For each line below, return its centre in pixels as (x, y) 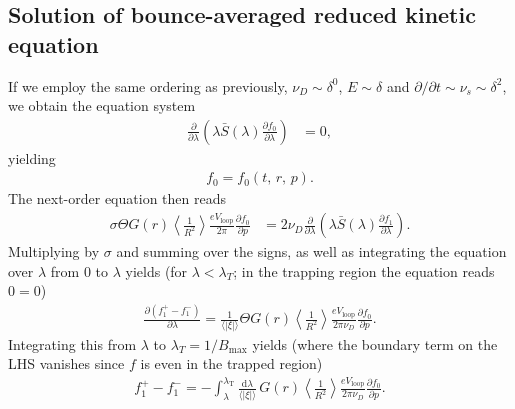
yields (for (156, 270)
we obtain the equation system (102, 105)
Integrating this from (72, 343)
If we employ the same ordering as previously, (148, 85)
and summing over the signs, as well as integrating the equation (311, 251)
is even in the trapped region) (231, 363)
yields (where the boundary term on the (375, 343)
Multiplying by (54, 251)
